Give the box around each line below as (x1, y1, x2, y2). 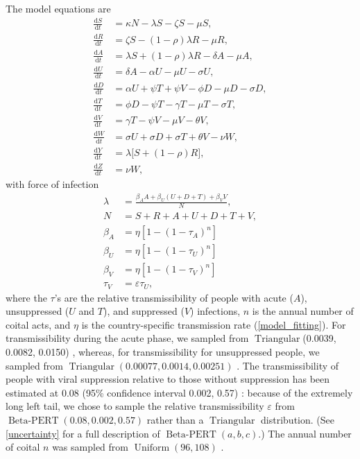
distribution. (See (261, 413, 334, 427)
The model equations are (6, 1, 111, 15)
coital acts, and (6, 317, 71, 331)
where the (6, 290, 47, 304)
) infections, (190, 304, 241, 318)
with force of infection (6, 177, 99, 191)
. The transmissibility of (237, 358, 339, 372)
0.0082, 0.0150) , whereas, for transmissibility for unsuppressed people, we (6, 345, 320, 359)
